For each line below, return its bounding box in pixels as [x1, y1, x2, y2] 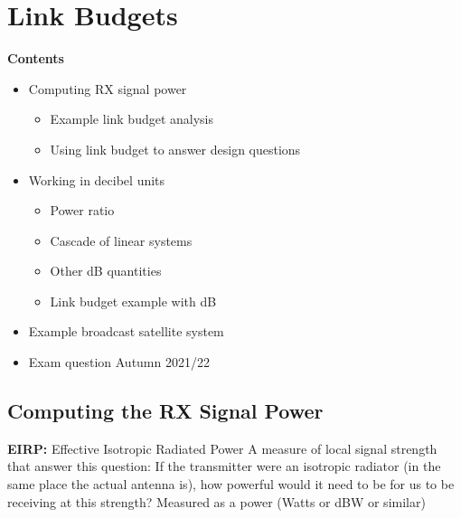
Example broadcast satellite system [28, 322, 224, 341]
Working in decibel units [28, 170, 165, 189]
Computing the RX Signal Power [7, 397, 324, 425]
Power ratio [50, 201, 115, 220]
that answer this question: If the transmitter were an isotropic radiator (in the [7, 457, 441, 476]
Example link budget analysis [50, 109, 214, 128]
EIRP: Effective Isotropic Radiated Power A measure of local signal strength [7, 438, 437, 457]
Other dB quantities [50, 261, 162, 280]
